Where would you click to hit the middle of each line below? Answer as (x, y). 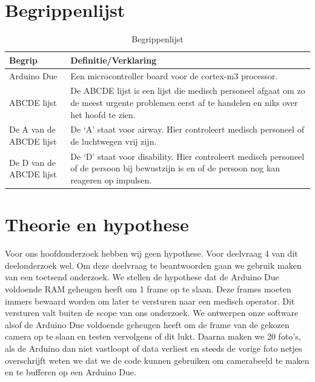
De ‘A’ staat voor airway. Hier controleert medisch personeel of (187, 129)
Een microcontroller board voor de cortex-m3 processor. (174, 75)
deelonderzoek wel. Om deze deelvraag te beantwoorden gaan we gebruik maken (153, 265)
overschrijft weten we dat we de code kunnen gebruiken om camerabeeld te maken (157, 360)
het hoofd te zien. (103, 114)
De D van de (32, 162)
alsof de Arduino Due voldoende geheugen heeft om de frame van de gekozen (147, 324)
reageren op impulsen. (111, 180)
